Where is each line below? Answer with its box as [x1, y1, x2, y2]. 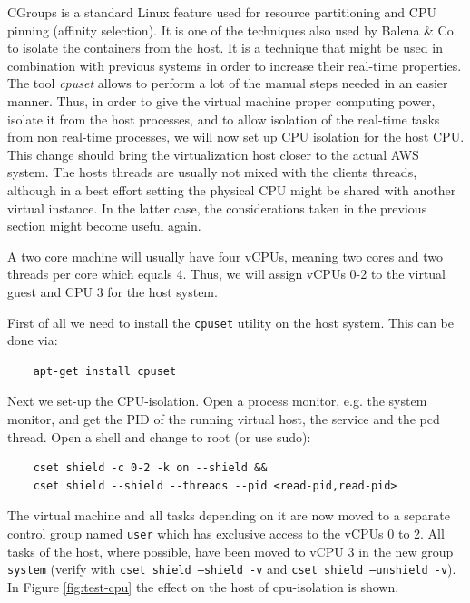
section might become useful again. [7, 216, 201, 235]
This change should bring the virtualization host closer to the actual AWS [7, 144, 419, 163]
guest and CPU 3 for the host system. [7, 282, 218, 301]
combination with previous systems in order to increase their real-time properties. [7, 55, 462, 74]
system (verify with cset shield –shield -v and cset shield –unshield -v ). [7, 559, 456, 578]
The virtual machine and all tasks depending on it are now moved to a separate [7, 506, 450, 525]
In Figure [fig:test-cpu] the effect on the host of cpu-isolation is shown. [7, 577, 399, 596]
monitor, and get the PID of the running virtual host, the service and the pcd [7, 409, 440, 428]
